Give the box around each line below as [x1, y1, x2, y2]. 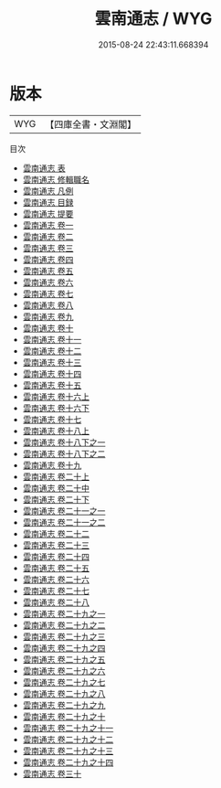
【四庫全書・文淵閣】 [45, 118, 137, 131]
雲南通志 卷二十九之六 [22, 665, 106, 676]
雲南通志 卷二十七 [22, 585, 89, 596]
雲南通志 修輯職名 [22, 174, 89, 185]
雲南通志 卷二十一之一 [22, 505, 106, 516]
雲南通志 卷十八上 [22, 425, 89, 436]
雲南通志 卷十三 [22, 357, 82, 367]
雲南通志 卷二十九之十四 [22, 756, 114, 768]
